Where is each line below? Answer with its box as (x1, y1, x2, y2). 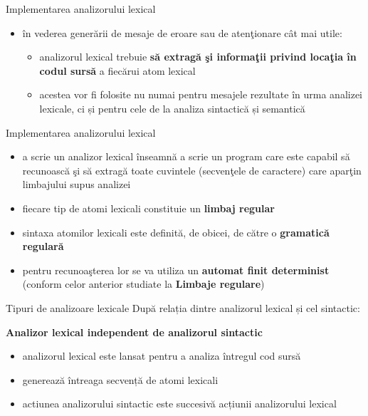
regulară (22, 239, 64, 254)
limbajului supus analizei (22, 177, 131, 192)
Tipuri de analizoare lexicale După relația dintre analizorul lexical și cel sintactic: (6, 300, 360, 315)
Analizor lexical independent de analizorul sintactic (6, 324, 263, 339)
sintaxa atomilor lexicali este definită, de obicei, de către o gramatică (22, 224, 330, 239)
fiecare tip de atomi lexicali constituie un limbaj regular (22, 200, 275, 215)
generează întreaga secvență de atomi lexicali (22, 372, 219, 387)
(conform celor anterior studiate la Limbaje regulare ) (22, 276, 265, 291)
